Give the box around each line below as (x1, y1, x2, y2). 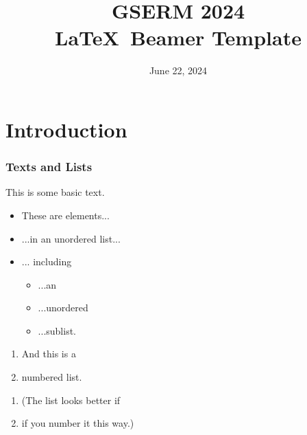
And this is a (21, 346, 76, 361)
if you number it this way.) (21, 416, 134, 430)
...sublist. (38, 323, 76, 337)
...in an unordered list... (21, 231, 121, 245)
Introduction (5, 115, 127, 143)
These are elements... (21, 208, 110, 222)
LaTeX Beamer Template (55, 23, 302, 52)
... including (21, 254, 72, 269)
